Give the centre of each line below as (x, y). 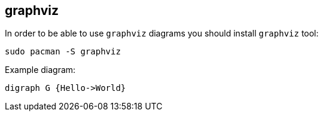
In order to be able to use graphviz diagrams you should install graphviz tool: (162, 33)
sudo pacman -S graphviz (63, 52)
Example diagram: (40, 70)
